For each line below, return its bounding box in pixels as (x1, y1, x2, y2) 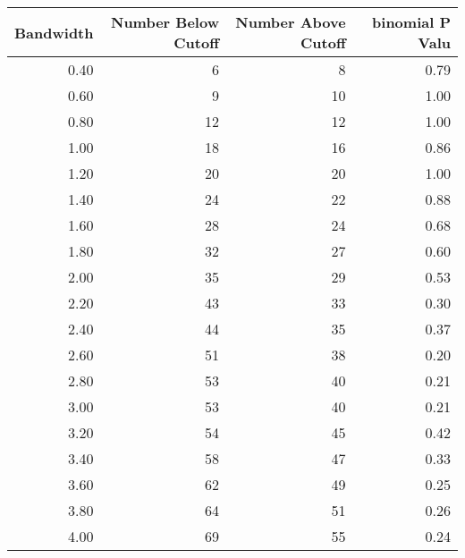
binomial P (372, 12, 451, 32)
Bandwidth (14, 21, 94, 43)
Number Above (235, 12, 346, 32)
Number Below (111, 12, 219, 32)
